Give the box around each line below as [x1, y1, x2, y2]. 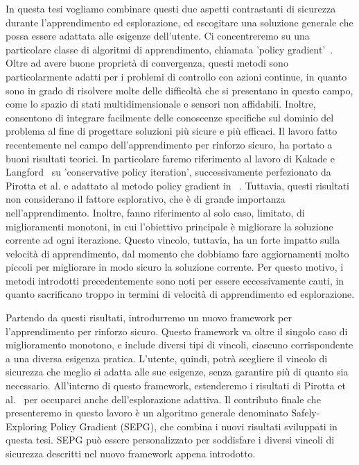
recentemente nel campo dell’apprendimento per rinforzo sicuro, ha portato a [6, 137, 333, 151]
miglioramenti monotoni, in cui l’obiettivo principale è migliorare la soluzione [6, 219, 333, 233]
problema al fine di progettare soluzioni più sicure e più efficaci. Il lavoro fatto [6, 124, 338, 138]
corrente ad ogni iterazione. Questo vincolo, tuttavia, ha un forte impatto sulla [6, 232, 340, 247]
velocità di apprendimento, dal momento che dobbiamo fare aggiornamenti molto [6, 246, 349, 260]
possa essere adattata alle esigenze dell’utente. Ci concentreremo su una [6, 28, 310, 43]
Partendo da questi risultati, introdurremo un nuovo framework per [6, 310, 292, 325]
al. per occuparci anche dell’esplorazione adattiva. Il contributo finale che [6, 391, 321, 406]
